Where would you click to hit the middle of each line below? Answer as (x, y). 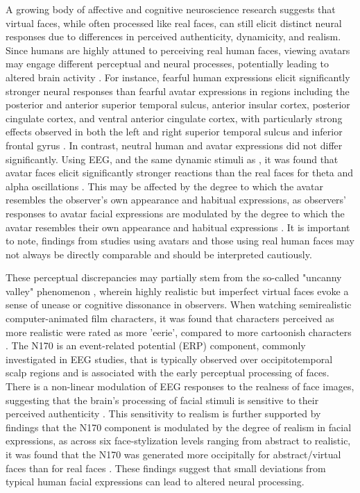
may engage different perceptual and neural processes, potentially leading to (167, 64)
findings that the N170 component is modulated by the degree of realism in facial (179, 427)
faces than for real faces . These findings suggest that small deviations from (166, 468)
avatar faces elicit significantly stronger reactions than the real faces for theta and (180, 173)
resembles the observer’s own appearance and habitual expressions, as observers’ (176, 200)
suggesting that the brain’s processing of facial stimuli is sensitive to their (162, 400)
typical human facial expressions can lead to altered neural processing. (155, 482)
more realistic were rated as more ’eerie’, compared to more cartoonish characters (179, 332)
